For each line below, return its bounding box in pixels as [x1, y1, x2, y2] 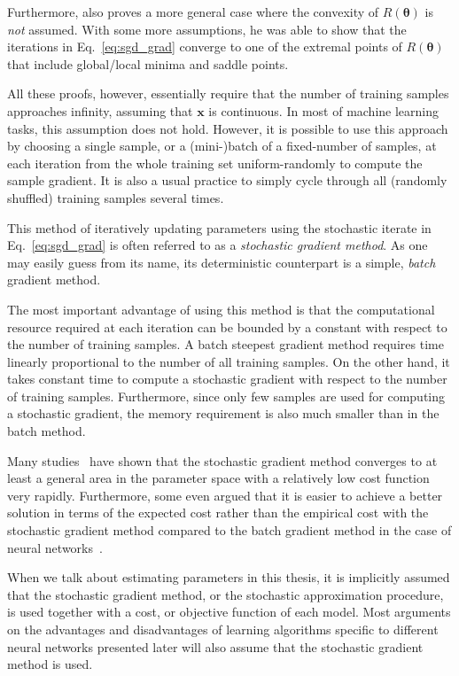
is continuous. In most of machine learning [208, 101, 440, 120]
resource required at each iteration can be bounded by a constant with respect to [7, 317, 447, 336]
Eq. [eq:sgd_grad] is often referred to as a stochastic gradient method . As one [7, 236, 428, 254]
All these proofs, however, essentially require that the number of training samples [7, 84, 449, 103]
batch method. [7, 422, 86, 440]
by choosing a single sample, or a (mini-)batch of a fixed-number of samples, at [7, 136, 437, 155]
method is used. [7, 655, 93, 673]
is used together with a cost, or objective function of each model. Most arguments [7, 602, 451, 621]
